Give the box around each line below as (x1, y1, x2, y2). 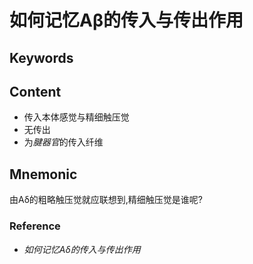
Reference (9, 219, 61, 233)
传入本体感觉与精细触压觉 (23, 111, 130, 123)
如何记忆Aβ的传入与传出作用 (9, 9, 244, 32)
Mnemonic (9, 166, 78, 183)
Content (9, 83, 62, 100)
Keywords (9, 49, 74, 66)
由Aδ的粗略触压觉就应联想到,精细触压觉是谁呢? (9, 194, 204, 206)
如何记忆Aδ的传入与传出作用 (23, 243, 141, 255)
